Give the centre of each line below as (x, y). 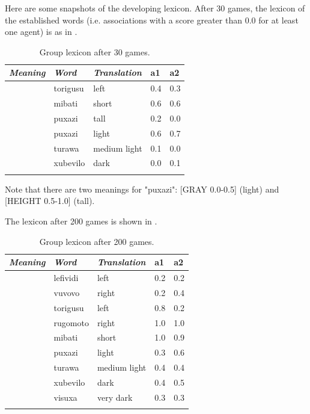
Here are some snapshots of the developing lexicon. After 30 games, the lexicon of (155, 8)
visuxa (65, 397)
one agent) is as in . (41, 32)
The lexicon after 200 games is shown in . (81, 221)
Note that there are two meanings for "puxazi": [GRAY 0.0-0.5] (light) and (142, 189)
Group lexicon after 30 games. (95, 51)
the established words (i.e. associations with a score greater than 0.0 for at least (152, 20)
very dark (115, 397)
